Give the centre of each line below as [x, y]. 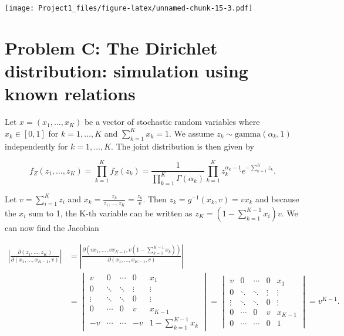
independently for [36, 146]
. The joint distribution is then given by [183, 146]
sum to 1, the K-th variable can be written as [110, 213]
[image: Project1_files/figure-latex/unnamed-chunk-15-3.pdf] [129, 8]
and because [277, 198]
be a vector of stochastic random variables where [172, 122]
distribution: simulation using [127, 71]
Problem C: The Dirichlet [111, 47]
